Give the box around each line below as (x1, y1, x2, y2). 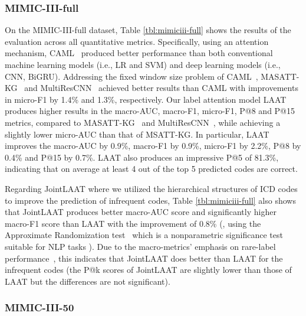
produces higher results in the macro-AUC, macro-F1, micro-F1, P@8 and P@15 (5, 105, 295, 117)
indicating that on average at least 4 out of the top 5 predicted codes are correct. (5, 162, 298, 175)
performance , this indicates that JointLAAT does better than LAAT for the (5, 252, 283, 264)
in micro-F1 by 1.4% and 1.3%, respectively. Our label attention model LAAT (5, 93, 287, 105)
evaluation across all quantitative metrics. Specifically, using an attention (5, 35, 269, 47)
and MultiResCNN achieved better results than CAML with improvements (24, 82, 298, 94)
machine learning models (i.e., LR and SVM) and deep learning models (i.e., (5, 58, 281, 70)
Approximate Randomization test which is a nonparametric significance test (5, 229, 283, 241)
